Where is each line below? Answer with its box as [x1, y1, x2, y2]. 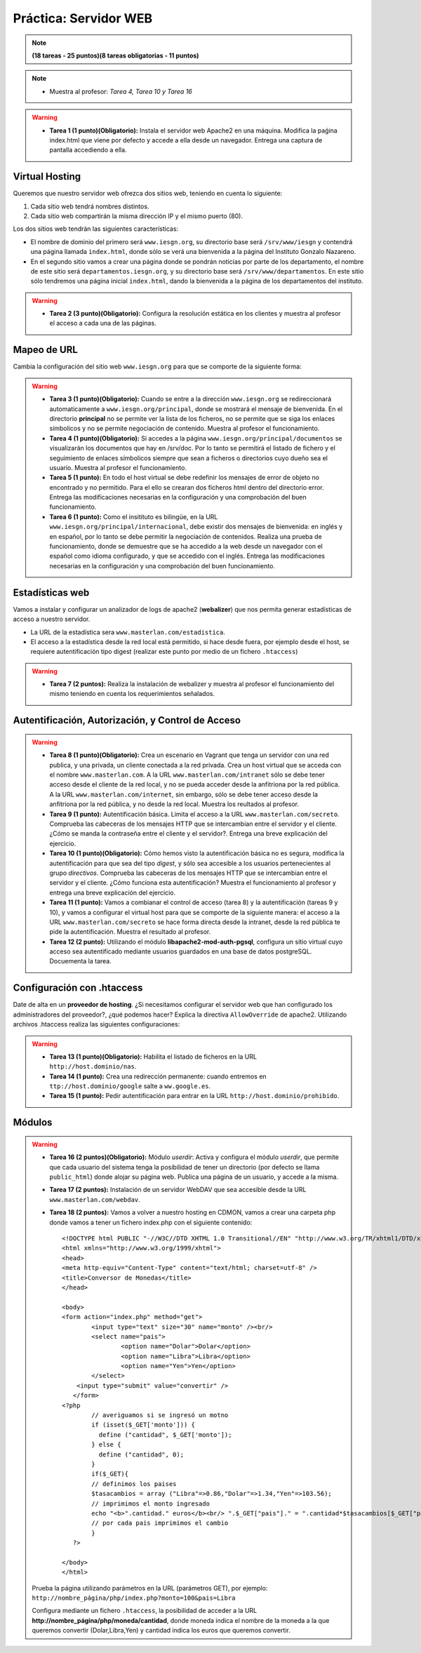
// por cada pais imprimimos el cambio [91, 1519, 229, 1527]
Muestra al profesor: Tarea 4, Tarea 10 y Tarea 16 [49, 87, 193, 95]
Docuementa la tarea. [49, 957, 112, 965]
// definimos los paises [91, 1480, 177, 1487]
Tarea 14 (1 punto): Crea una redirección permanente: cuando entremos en [49, 1072, 267, 1080]
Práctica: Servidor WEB [13, 11, 153, 26]
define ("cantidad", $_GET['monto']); [98, 1431, 232, 1438]
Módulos [13, 1116, 53, 1129]
